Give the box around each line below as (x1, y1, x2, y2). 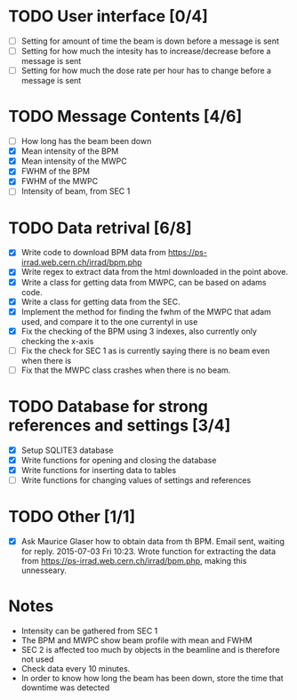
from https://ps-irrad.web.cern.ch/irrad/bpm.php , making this (20, 556, 247, 567)
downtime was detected (20, 682, 110, 693)
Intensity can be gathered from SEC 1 (20, 625, 158, 636)
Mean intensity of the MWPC (20, 156, 127, 166)
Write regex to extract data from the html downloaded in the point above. (20, 267, 289, 278)
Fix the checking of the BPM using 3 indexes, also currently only (20, 326, 257, 336)
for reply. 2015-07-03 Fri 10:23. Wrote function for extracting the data (20, 546, 277, 557)
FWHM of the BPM (20, 166, 91, 177)
